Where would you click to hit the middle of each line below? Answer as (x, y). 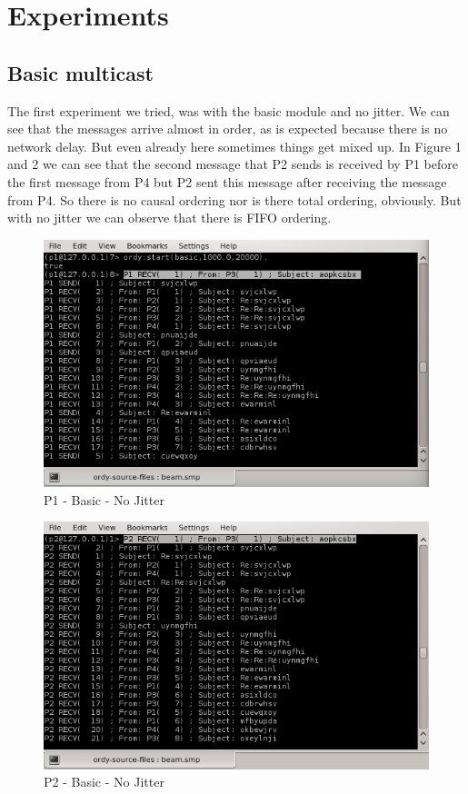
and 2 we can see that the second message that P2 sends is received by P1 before (233, 164)
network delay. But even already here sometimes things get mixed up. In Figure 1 (234, 146)
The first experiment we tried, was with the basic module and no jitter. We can (229, 110)
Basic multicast (80, 72)
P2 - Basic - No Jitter (104, 782)
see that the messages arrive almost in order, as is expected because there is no (228, 129)
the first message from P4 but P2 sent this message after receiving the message (227, 181)
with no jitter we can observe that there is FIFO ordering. (169, 218)
